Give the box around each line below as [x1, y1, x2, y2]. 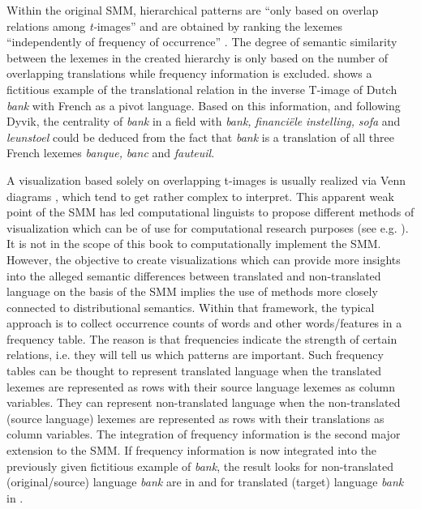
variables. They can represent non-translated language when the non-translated [6, 394, 401, 411]
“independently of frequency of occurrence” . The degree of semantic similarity [6, 33, 397, 50]
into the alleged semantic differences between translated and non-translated [6, 267, 381, 284]
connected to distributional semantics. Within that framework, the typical [6, 298, 375, 315]
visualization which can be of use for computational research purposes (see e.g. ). [6, 219, 409, 236]
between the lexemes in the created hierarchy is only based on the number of [6, 49, 389, 66]
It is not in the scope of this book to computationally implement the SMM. [6, 235, 381, 252]
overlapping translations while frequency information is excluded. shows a [6, 65, 372, 82]
